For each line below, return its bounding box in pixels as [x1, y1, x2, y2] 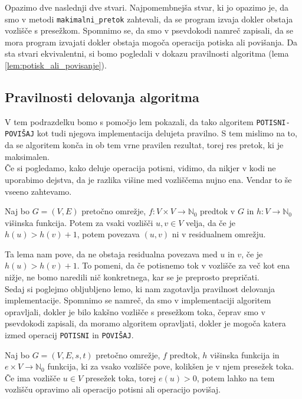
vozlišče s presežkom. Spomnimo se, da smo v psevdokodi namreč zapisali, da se [5, 24, 294, 37]
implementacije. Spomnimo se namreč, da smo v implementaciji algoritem [5, 294, 271, 306]
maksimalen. [5, 150, 50, 162]
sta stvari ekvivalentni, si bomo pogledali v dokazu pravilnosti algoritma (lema [5, 47, 289, 60]
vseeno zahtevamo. [5, 185, 72, 197]
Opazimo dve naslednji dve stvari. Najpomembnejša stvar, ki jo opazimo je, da [5, 1, 289, 13]
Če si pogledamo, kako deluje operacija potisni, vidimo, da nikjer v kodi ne [5, 162, 276, 174]
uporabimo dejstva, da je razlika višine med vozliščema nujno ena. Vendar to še [5, 173, 292, 185]
